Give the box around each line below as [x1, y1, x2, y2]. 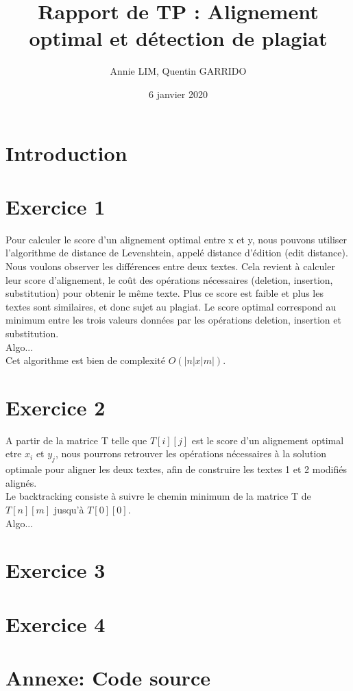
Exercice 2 [5, 393, 106, 421]
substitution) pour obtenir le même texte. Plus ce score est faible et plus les [5, 286, 324, 300]
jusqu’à [53, 502, 84, 517]
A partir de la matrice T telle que [5, 433, 147, 447]
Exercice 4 [5, 609, 106, 638]
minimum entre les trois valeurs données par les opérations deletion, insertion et [5, 313, 341, 327]
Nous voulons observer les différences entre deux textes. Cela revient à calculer [5, 259, 335, 273]
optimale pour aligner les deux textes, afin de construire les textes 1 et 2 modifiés [5, 462, 347, 476]
